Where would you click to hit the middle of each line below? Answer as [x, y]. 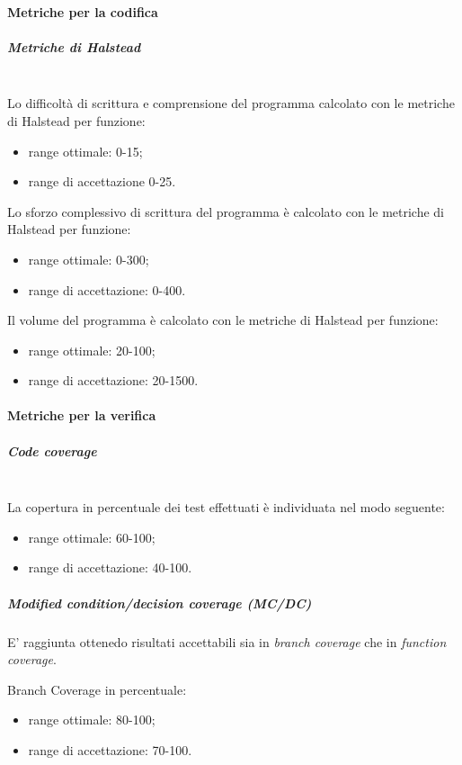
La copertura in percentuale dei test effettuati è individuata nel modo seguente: [226, 507]
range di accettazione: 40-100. [110, 567]
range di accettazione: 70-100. [110, 749]
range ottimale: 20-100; [92, 350]
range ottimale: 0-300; [89, 259]
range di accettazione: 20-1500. [113, 380]
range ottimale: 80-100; [92, 720]
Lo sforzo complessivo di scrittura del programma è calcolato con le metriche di [226, 211]
